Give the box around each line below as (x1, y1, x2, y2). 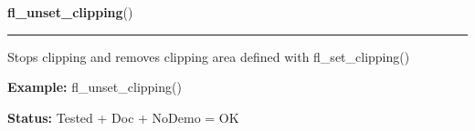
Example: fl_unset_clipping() (7, 77, 182, 96)
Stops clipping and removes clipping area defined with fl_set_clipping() (7, 46, 410, 65)
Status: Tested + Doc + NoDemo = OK (7, 107, 239, 126)
